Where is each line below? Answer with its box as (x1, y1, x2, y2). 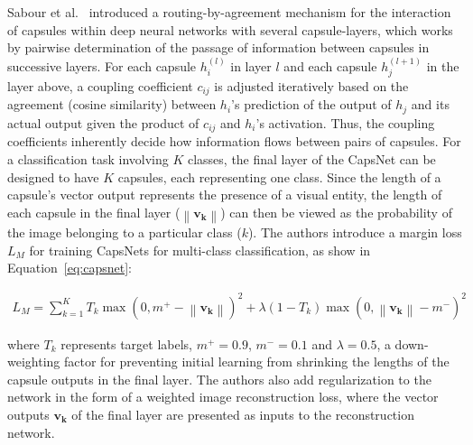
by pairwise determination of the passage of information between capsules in (7, 38, 430, 57)
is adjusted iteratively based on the (214, 77, 409, 96)
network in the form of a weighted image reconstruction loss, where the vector (7, 387, 439, 406)
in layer (230, 56, 272, 75)
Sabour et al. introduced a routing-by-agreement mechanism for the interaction (7, 3, 451, 21)
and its (411, 95, 450, 114)
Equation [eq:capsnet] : (7, 258, 132, 277)
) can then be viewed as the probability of (220, 202, 452, 221)
